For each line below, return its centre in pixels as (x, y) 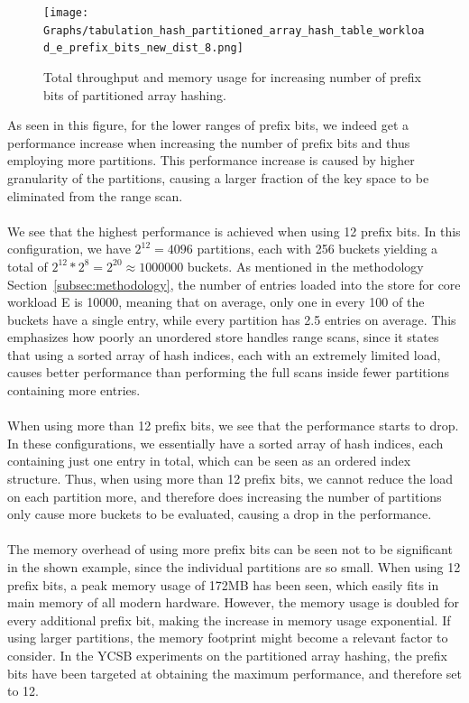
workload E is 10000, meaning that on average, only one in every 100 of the (216, 302)
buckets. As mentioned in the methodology (305, 266)
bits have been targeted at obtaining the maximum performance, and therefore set (234, 673)
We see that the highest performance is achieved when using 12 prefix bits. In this (234, 231)
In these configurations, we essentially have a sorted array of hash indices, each (225, 443)
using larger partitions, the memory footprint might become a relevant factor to (228, 638)
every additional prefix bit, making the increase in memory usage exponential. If (229, 620)
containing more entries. (74, 390)
